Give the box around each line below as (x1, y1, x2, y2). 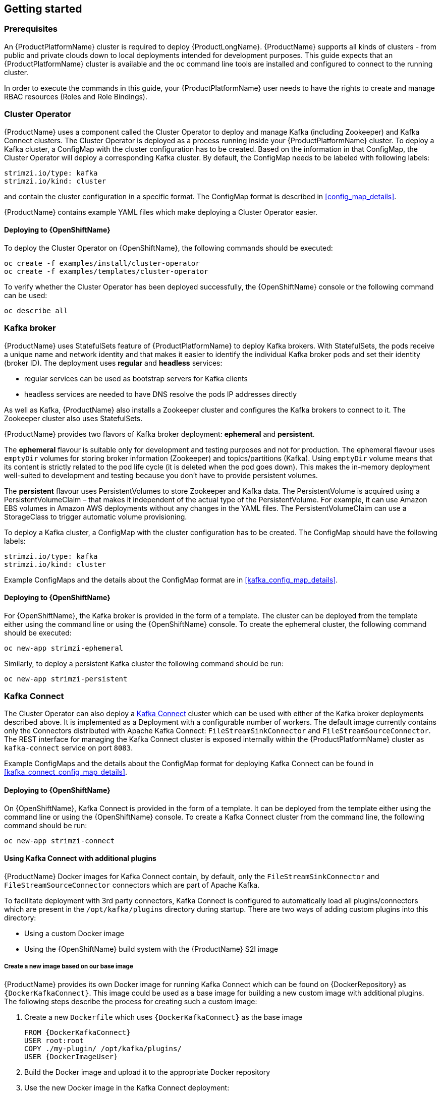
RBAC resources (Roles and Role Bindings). (4, 92, 147, 101)
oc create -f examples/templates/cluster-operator (4, 267, 208, 275)
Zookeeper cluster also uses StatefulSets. (4, 414, 143, 423)
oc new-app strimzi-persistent (4, 674, 128, 683)
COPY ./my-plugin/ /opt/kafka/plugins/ (24, 1044, 182, 1053)
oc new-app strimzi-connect (4, 836, 115, 845)
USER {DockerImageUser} (24, 1052, 118, 1061)
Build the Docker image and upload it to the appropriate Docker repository (24, 1067, 270, 1076)
